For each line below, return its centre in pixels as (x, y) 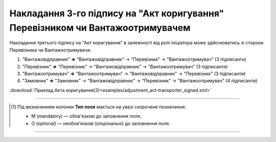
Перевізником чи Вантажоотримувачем (100, 28)
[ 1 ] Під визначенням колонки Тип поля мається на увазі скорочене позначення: (99, 107)
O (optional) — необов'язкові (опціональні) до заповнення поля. (101, 123)
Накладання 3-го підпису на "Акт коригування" (117, 13)
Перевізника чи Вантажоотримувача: (50, 50)
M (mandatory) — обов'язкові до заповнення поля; (86, 116)
